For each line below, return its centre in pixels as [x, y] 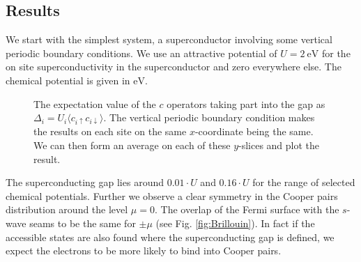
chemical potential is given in [68, 80]
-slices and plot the [279, 145]
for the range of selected [304, 182]
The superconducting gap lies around [85, 182]
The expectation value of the [95, 103]
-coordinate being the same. [254, 131]
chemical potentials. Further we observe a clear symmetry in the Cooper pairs [172, 195]
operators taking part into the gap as [246, 103]
